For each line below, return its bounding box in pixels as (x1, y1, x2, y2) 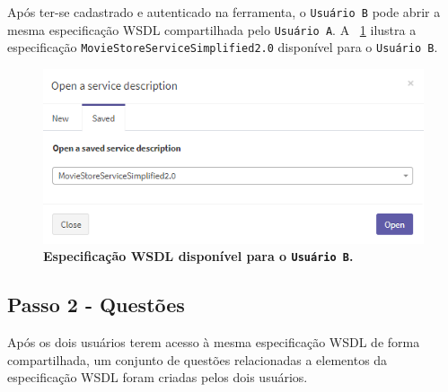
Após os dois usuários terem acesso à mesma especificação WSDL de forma (7, 333, 420, 352)
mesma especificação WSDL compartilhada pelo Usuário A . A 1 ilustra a (7, 20, 417, 39)
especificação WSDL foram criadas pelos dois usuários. (7, 368, 308, 387)
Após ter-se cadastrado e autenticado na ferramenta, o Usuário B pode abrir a (7, 3, 441, 21)
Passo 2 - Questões (7, 291, 185, 318)
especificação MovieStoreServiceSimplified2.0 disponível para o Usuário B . (7, 38, 438, 57)
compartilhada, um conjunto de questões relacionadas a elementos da (7, 350, 388, 369)
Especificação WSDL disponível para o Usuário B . (43, 247, 354, 266)
